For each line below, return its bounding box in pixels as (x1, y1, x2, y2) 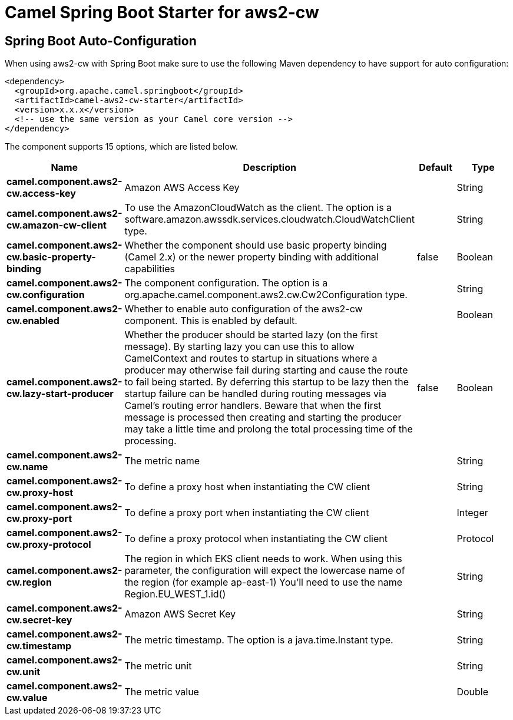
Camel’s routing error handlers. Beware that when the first (124, 399, 382, 412)
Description (243, 161, 296, 174)
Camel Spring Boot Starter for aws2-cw (5, 2, 319, 22)
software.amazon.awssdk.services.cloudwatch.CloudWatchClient (124, 213, 415, 226)
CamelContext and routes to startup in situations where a (124, 352, 378, 365)
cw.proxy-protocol (6, 539, 91, 551)
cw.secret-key (6, 614, 72, 626)
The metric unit (124, 660, 192, 672)
